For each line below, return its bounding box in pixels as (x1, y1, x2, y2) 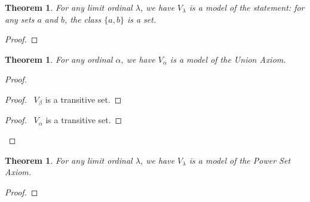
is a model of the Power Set (189, 154, 291, 166)
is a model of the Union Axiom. (170, 53, 286, 65)
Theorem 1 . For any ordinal (5, 53, 113, 65)
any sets (5, 13, 35, 25)
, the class (65, 13, 102, 25)
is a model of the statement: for (189, 1, 305, 13)
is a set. (127, 13, 156, 25)
